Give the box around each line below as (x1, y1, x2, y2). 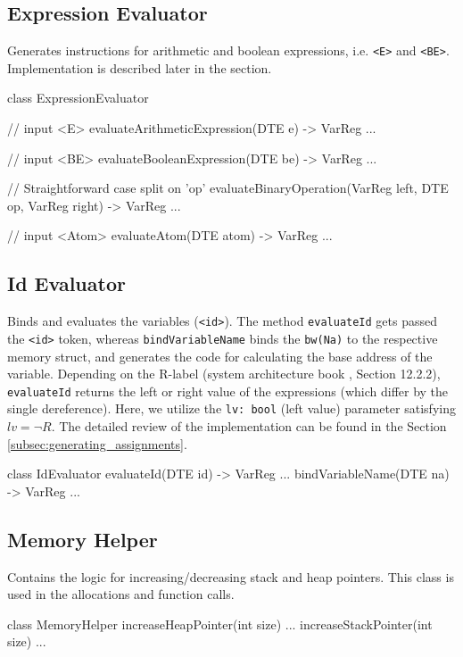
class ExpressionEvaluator (7, 88, 149, 107)
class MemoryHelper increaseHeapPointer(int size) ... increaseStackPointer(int (7, 614, 433, 633)
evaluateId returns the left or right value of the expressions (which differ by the (7, 381, 449, 400)
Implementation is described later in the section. (7, 58, 272, 77)
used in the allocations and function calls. (7, 585, 235, 603)
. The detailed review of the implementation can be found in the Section (51, 417, 447, 436)
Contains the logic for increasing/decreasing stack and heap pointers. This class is (7, 567, 454, 586)
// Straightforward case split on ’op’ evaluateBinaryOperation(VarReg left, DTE (7, 179, 449, 197)
